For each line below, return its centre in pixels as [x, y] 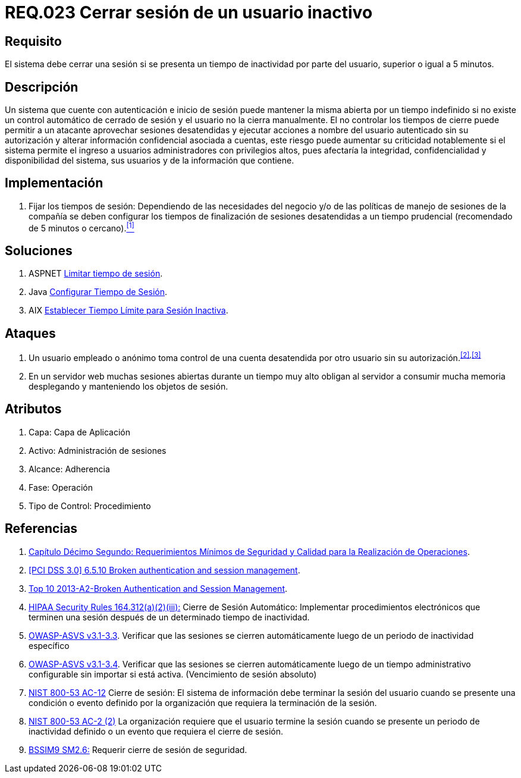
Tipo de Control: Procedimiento [90, 506]
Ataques [30, 333]
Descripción [42, 87]
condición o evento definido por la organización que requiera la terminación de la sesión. [203, 702]
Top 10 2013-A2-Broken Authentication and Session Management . [158, 588]
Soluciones [39, 250]
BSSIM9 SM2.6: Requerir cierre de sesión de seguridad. [138, 749]
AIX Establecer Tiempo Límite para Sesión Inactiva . [128, 310]
